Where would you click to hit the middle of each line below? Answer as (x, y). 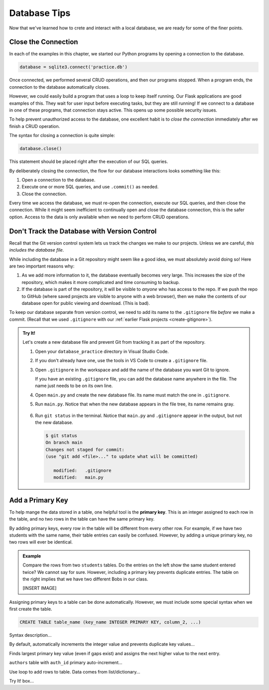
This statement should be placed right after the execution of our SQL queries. (89, 161)
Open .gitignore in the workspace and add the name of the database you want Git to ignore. (133, 370)
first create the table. (31, 609)
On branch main (64, 443)
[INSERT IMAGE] (40, 588)
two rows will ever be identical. (41, 542)
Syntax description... (30, 635)
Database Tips (40, 13)
